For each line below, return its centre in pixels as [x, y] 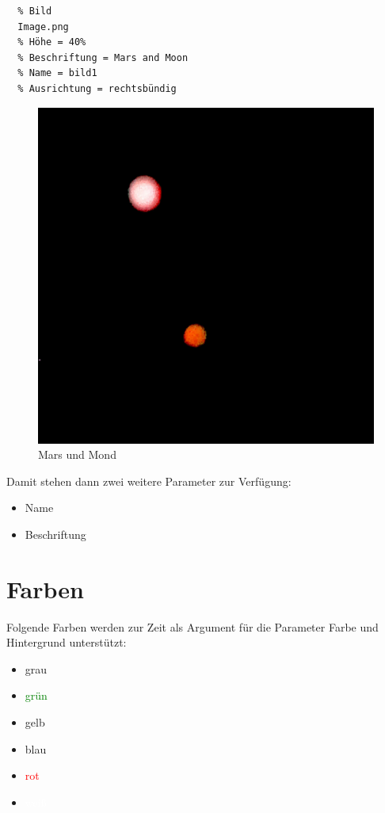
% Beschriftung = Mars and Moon [103, 57]
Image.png [43, 27]
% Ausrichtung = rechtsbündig [97, 88]
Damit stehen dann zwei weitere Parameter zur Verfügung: [149, 481]
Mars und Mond [77, 454]
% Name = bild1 [57, 73]
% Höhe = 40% [52, 42]
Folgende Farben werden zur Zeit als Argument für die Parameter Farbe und [192, 626]
